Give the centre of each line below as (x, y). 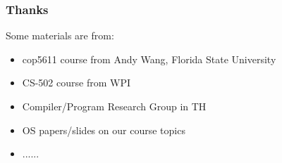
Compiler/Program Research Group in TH (114, 106)
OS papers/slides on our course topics (104, 130)
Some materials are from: (60, 35)
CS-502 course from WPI (76, 83)
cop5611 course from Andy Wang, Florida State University (149, 59)
